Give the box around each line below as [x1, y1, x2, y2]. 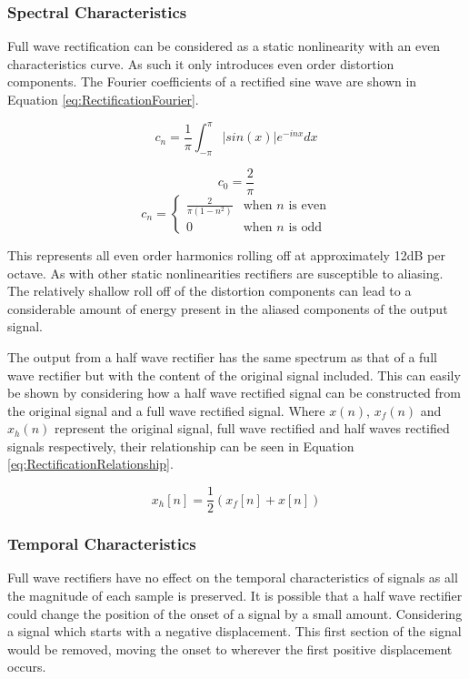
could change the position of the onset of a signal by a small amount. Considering [7, 603, 463, 623]
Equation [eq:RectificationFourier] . [7, 90, 199, 108]
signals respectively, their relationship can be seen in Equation [7, 436, 354, 455]
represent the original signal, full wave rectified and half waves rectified [54, 419, 450, 438]
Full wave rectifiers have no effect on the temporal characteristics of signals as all [7, 568, 458, 587]
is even [288, 198, 327, 212]
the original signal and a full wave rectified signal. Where [7, 400, 325, 420]
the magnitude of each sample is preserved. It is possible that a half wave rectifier [7, 585, 463, 604]
